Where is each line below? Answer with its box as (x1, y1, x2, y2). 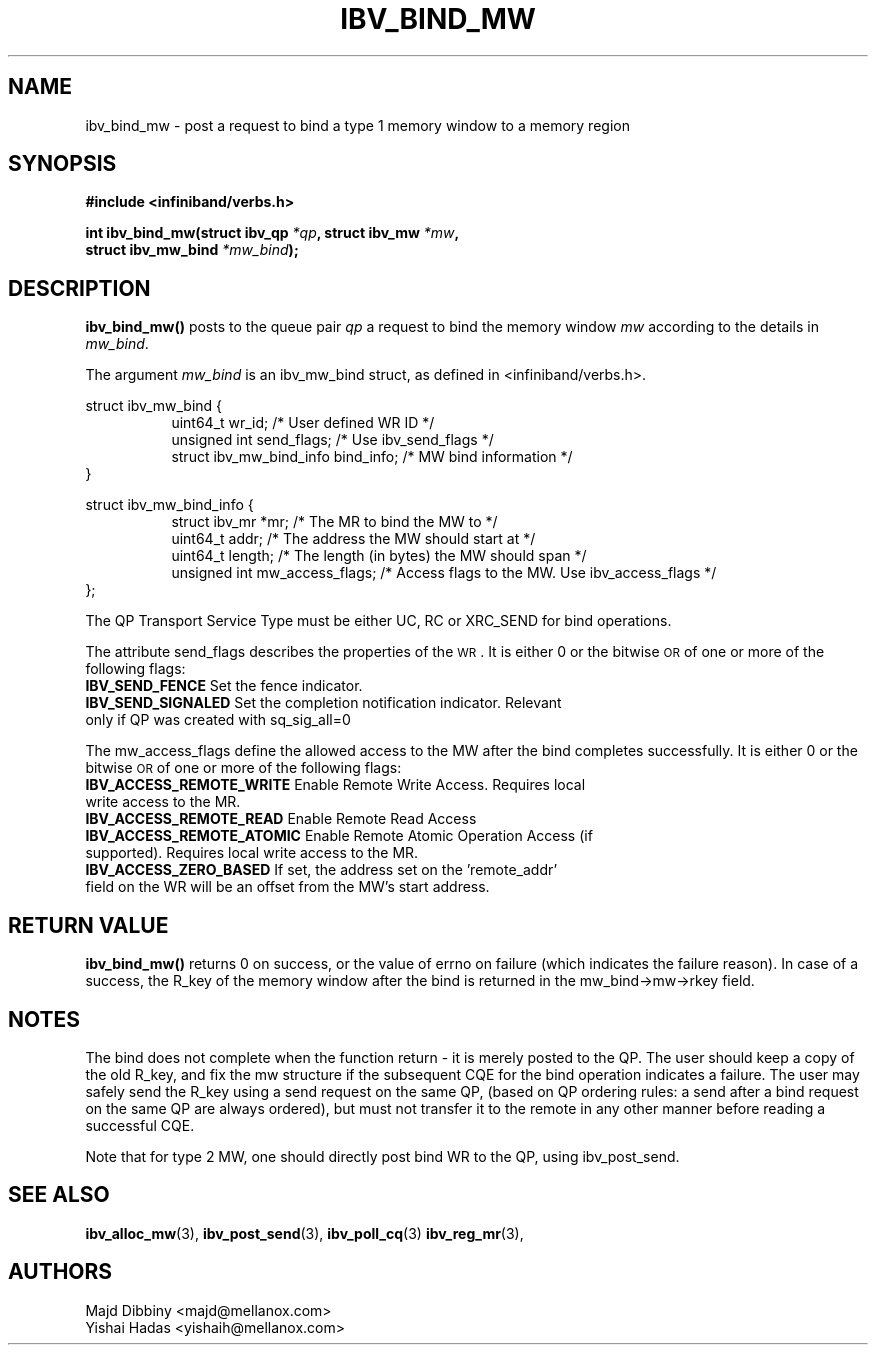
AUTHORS (8, 1259, 113, 1285)
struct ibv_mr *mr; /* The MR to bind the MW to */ (171, 513, 498, 531)
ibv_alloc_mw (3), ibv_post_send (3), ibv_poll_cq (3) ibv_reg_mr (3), (85, 1224, 524, 1242)
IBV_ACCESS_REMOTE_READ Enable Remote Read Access (85, 810, 477, 828)
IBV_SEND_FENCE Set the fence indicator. (85, 677, 363, 695)
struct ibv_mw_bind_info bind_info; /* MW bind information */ (171, 448, 573, 466)
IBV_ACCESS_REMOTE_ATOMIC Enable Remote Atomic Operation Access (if (85, 827, 593, 845)
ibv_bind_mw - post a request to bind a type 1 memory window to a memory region (85, 116, 630, 134)
